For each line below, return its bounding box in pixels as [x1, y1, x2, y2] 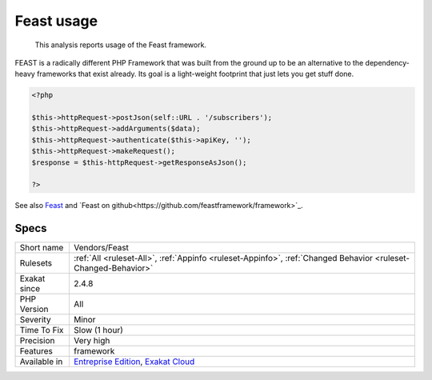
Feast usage [14, 12, 98, 30]
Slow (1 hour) [73, 325, 123, 336]
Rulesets [19, 258, 52, 269]
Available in [19, 356, 63, 367]
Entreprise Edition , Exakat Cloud [73, 356, 195, 367]
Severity [19, 314, 51, 326]
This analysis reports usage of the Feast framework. [34, 40, 207, 50]
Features [19, 346, 54, 357]
